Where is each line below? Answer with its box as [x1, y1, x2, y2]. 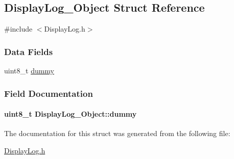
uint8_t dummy [4, 65, 55, 76]
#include [4, 23, 33, 34]
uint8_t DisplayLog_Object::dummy [4, 109, 137, 119]
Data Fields [4, 45, 53, 58]
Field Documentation [4, 87, 93, 99]
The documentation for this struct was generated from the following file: [4, 128, 230, 139]
